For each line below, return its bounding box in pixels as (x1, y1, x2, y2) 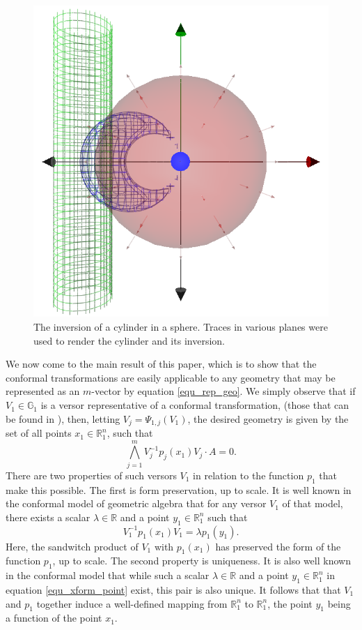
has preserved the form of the (215, 539, 341, 553)
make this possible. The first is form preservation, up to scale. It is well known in (6, 482, 352, 497)
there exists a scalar (6, 509, 90, 524)
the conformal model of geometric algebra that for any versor (6, 496, 267, 511)
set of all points (6, 426, 72, 440)
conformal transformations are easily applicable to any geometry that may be (6, 370, 336, 384)
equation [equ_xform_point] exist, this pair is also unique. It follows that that (6, 582, 341, 597)
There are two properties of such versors (6, 467, 177, 482)
